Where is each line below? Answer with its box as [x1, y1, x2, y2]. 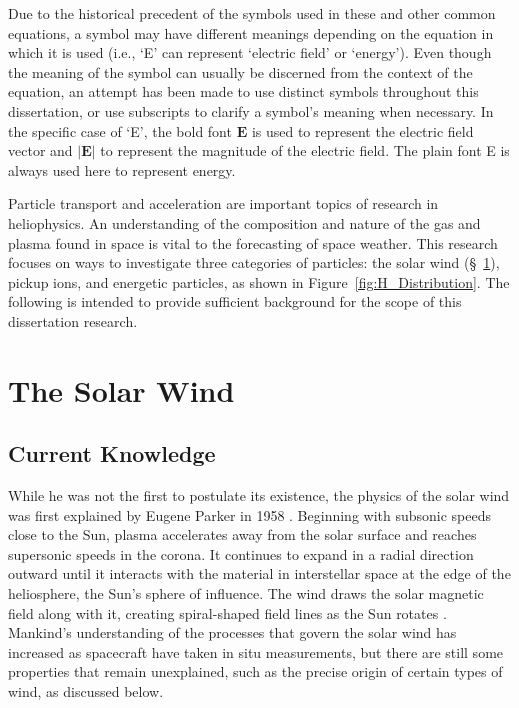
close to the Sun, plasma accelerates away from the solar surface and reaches [8, 524, 477, 545]
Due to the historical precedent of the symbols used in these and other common [8, 3, 496, 23]
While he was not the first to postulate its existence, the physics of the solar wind [8, 485, 510, 506]
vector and [8, 140, 73, 161]
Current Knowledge [8, 438, 216, 469]
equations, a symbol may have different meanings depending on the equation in [8, 22, 494, 43]
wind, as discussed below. [8, 681, 164, 702]
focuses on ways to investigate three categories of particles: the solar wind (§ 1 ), [8, 252, 500, 273]
